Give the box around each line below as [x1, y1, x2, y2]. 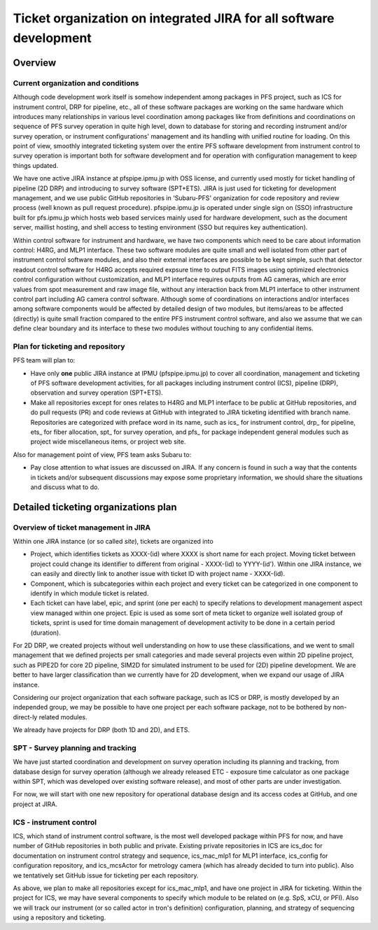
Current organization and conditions [13, 78, 139, 87]
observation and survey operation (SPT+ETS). [30, 388, 164, 397]
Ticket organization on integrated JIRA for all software [13, 10, 335, 26]
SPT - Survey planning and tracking [13, 742, 136, 752]
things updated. [13, 161, 59, 169]
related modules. [38, 712, 87, 721]
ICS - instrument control [13, 817, 97, 827]
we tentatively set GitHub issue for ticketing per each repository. [13, 871, 199, 880]
